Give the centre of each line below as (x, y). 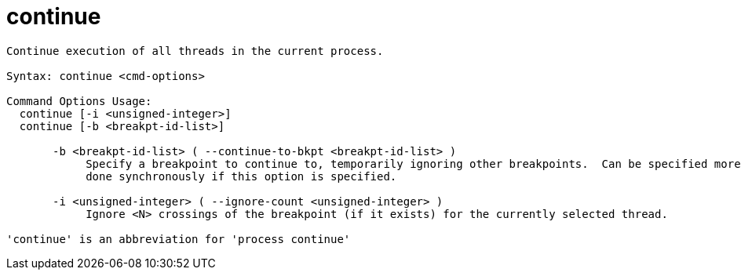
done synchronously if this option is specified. (241, 176)
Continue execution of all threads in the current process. (195, 51)
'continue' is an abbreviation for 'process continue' (179, 239)
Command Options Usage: (79, 101)
